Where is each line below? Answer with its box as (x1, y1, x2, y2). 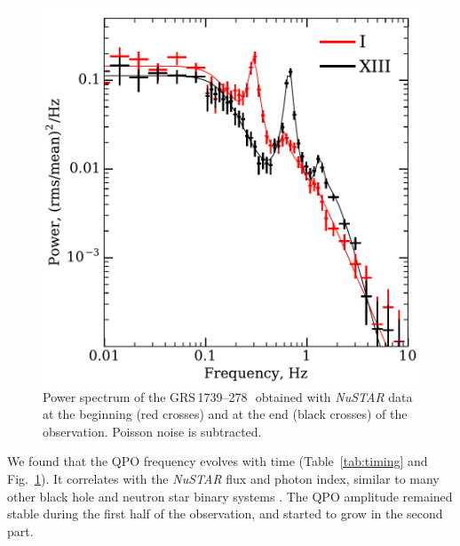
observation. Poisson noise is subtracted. (43, 422, 262, 440)
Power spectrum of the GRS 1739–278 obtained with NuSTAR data (43, 387, 413, 405)
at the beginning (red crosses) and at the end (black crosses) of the (43, 405, 408, 423)
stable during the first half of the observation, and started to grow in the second (7, 504, 443, 523)
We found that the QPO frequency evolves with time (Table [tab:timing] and (7, 452, 428, 470)
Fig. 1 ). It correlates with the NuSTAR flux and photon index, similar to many (7, 469, 440, 487)
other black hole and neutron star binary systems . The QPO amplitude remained (7, 486, 453, 505)
